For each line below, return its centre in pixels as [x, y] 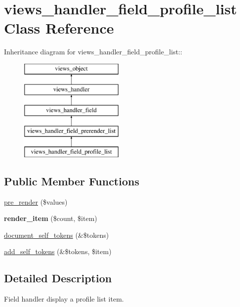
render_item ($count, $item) [51, 218]
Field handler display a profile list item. [64, 299]
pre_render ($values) [36, 201]
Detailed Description [58, 278]
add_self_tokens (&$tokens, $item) [58, 251]
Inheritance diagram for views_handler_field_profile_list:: [93, 52]
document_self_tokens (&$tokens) [57, 235]
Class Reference [59, 28]
